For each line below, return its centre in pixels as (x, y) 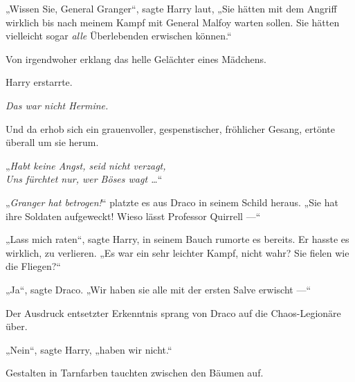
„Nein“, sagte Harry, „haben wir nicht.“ (89, 349)
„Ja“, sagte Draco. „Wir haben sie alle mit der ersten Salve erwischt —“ (158, 289)
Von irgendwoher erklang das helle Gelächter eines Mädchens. (136, 58)
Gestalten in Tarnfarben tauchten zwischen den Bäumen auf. (135, 373)
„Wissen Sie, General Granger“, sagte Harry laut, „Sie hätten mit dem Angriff (171, 8)
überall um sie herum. (52, 142)
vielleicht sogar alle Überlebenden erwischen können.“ (119, 36)
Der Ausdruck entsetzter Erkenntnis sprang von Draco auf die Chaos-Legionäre (173, 312)
